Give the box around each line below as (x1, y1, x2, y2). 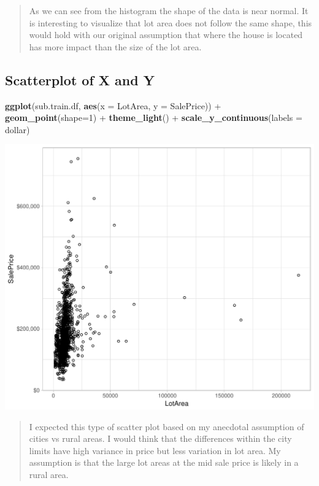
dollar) (5, 123, 30, 136)
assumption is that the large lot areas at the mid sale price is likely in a (29, 456, 299, 469)
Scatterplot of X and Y (5, 70, 155, 89)
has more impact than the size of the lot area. (29, 40, 202, 53)
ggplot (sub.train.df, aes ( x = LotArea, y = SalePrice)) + (5, 99, 221, 112)
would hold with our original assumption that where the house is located (29, 28, 303, 41)
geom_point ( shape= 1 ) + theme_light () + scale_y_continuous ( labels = (5, 111, 302, 124)
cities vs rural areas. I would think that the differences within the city (29, 432, 292, 445)
